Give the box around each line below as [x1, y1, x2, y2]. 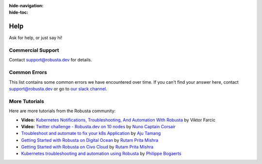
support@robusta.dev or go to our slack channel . [9, 86, 107, 91]
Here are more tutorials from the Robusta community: [9, 108, 116, 114]
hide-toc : [9, 10, 29, 15]
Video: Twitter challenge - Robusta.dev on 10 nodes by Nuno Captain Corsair [21, 123, 176, 129]
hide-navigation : [9, 3, 44, 8]
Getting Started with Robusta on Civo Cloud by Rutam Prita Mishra [21, 144, 154, 150]
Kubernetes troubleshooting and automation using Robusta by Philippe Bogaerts [21, 150, 181, 157]
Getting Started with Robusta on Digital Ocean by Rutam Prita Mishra [21, 137, 159, 143]
